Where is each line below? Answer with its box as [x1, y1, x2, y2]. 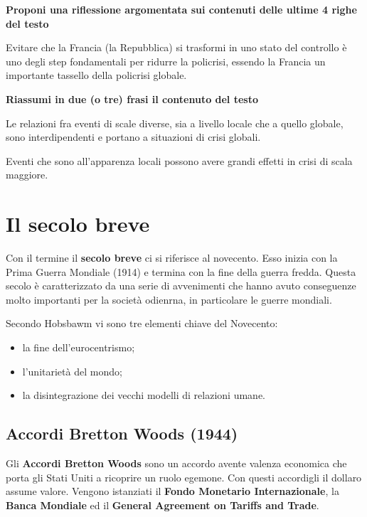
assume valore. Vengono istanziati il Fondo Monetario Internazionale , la [6, 484, 339, 499]
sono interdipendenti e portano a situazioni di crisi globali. [6, 129, 261, 144]
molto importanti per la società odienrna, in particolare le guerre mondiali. [6, 292, 332, 307]
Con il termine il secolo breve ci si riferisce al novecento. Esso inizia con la [6, 250, 338, 265]
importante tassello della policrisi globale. [6, 68, 187, 82]
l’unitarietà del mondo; [22, 363, 122, 378]
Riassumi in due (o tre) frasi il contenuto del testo [6, 91, 258, 106]
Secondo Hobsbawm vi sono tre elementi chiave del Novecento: [6, 316, 278, 331]
